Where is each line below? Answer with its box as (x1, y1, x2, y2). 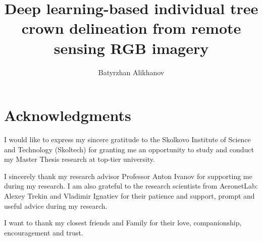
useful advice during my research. (4, 200, 108, 211)
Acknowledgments (4, 105, 131, 126)
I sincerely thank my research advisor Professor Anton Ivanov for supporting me (4, 170, 252, 181)
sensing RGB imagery (54, 37, 209, 58)
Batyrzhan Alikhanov (98, 67, 165, 77)
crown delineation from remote (21, 18, 241, 38)
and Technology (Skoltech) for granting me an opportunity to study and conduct (4, 144, 254, 154)
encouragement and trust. (4, 227, 83, 237)
